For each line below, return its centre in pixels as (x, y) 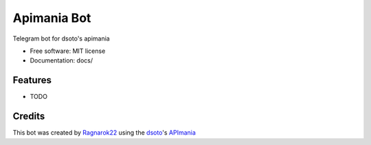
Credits (29, 116)
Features (32, 80)
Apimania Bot (52, 18)
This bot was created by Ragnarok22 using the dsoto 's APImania (104, 133)
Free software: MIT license (68, 51)
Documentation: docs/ (61, 60)
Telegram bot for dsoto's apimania (61, 38)
